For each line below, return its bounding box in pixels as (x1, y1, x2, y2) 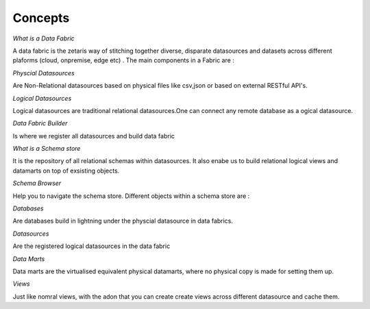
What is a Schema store (12, 145, 81, 153)
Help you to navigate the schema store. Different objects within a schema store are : (12, 192, 250, 200)
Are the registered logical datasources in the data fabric (12, 242, 171, 250)
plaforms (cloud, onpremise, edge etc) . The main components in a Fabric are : (12, 56, 234, 64)
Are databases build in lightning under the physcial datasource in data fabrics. (12, 217, 233, 225)
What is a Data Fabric (12, 34, 75, 42)
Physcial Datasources (12, 69, 75, 77)
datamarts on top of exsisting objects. (12, 166, 120, 175)
